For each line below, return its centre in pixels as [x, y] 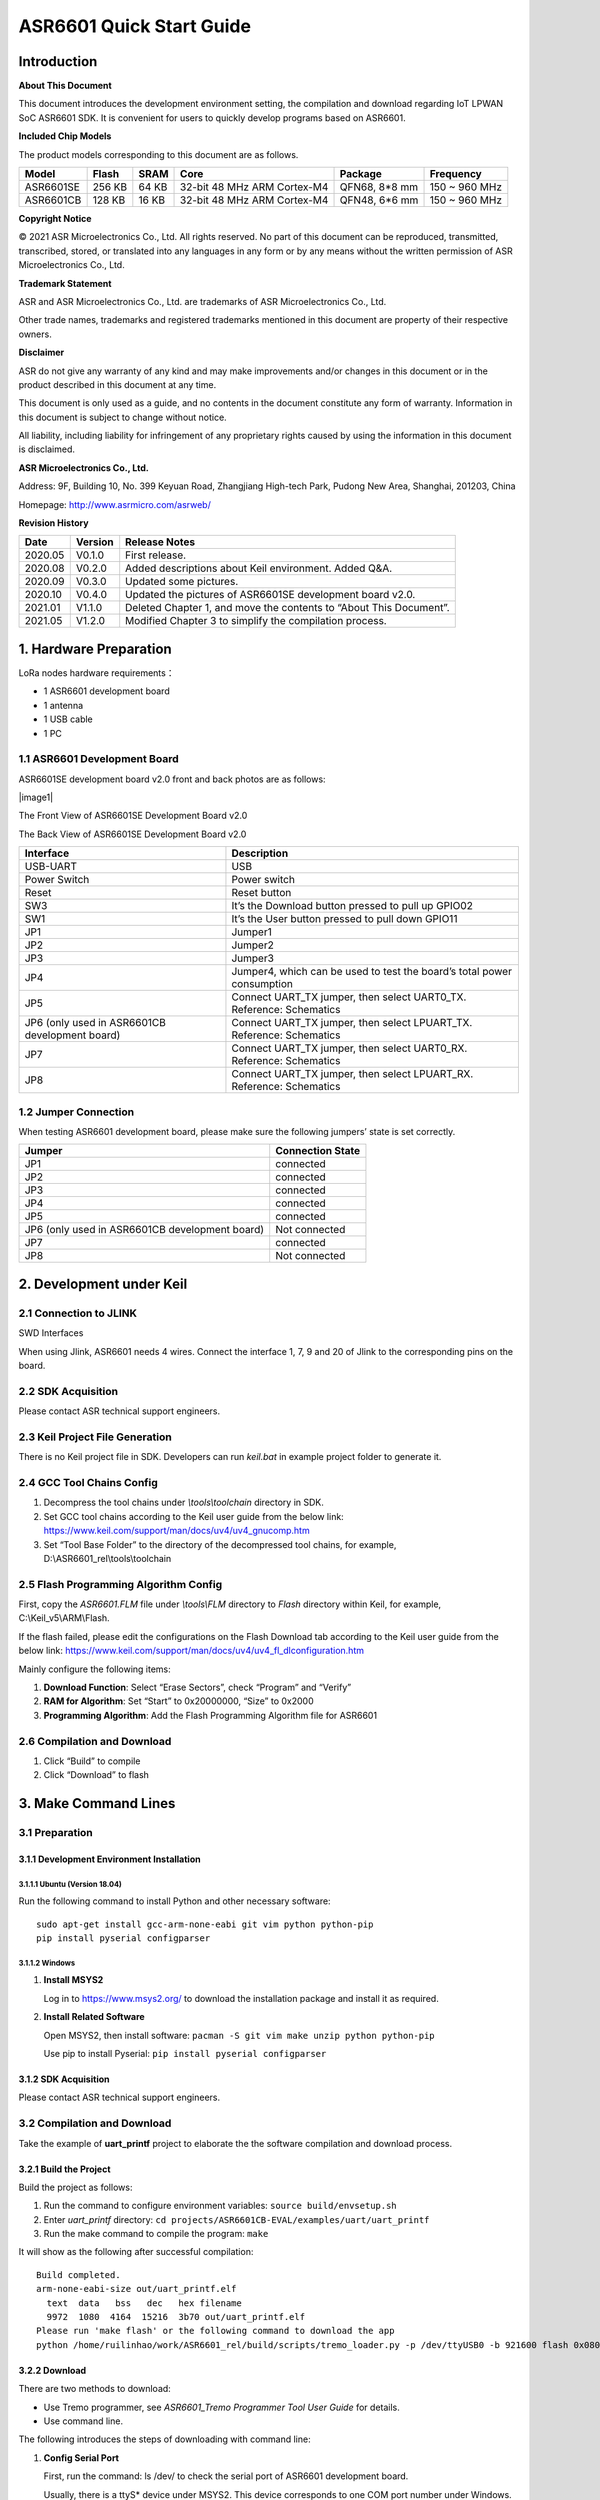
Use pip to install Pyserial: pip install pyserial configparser [185, 2053]
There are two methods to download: [95, 2389]
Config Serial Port [81, 2457]
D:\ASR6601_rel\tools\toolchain [107, 1558]
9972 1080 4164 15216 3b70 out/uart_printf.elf [175, 2317]
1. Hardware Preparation [95, 648]
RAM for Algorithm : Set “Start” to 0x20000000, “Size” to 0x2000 [178, 1701]
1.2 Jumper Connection [76, 1112]
